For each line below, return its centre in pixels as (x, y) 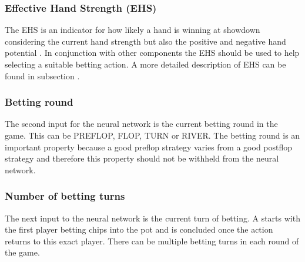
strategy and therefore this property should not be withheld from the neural (142, 158)
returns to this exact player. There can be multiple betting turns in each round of (152, 241)
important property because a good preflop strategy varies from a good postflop (149, 147)
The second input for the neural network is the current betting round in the (141, 124)
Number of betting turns (65, 196)
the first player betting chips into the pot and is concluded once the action (139, 229)
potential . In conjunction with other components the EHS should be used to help (152, 53)
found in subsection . (42, 75)
